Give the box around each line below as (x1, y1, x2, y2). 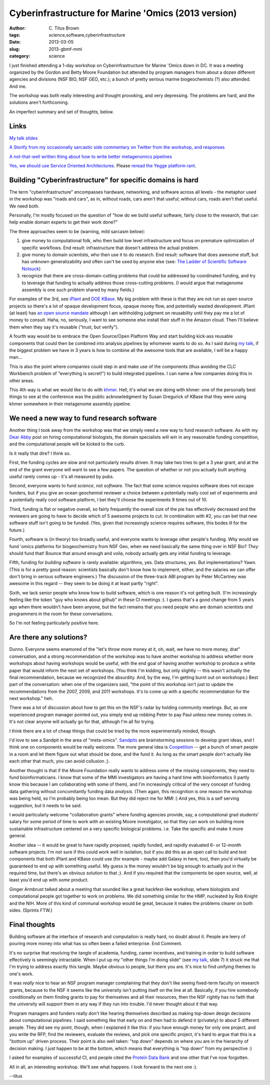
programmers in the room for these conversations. (9, 611, 113, 617)
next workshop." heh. (9, 695, 53, 701)
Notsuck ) (21, 266, 41, 272)
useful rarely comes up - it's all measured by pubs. (9, 474, 114, 480)
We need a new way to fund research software (9, 414, 157, 422)
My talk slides (9, 135, 38, 141)
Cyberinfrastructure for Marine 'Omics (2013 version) (9, 8, 237, 19)
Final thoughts (9, 920, 55, 929)
